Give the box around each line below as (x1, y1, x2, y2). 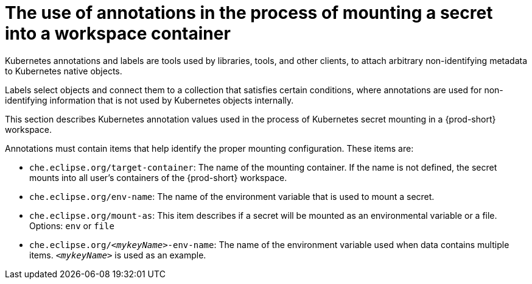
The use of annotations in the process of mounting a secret (5, 2, 493, 23)
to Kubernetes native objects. (5, 65, 122, 76)
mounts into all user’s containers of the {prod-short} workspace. (29, 172, 287, 183)
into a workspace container (5, 23, 231, 44)
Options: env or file (29, 220, 114, 231)
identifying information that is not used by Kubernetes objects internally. (5, 94, 294, 105)
